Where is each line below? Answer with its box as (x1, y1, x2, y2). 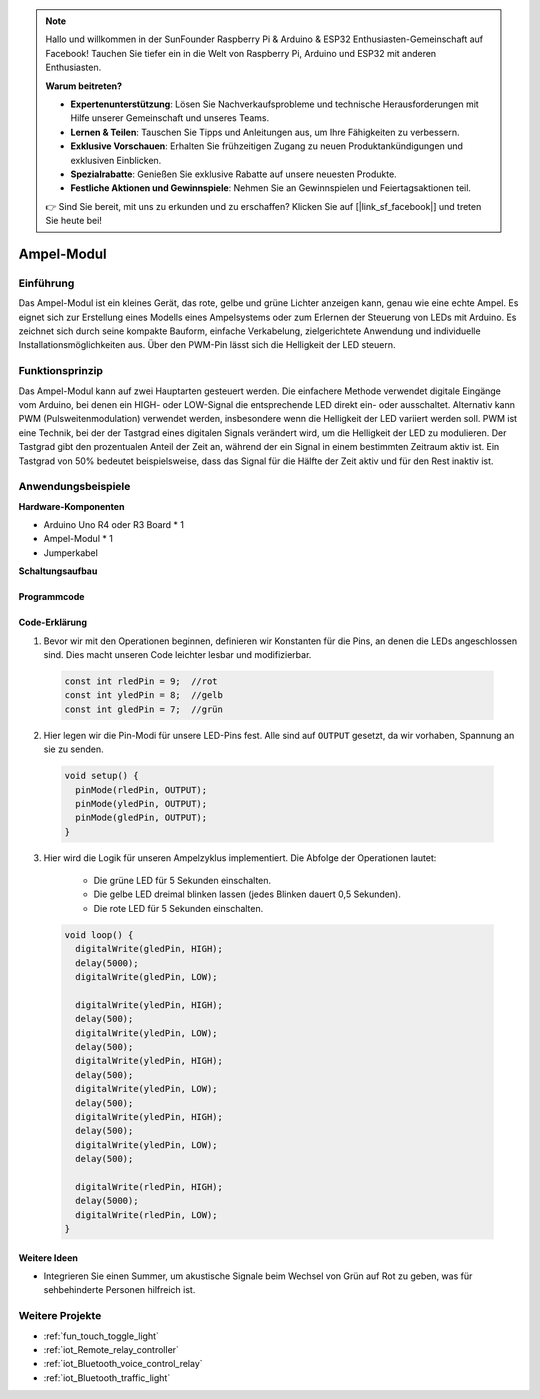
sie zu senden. (43, 743, 104, 755)
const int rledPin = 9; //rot (64, 675, 219, 687)
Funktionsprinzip (18, 364, 104, 378)
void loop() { (64, 929, 134, 940)
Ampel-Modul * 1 (43, 533, 114, 545)
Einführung (18, 276, 75, 290)
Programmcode (18, 591, 85, 603)
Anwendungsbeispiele (18, 480, 131, 494)
